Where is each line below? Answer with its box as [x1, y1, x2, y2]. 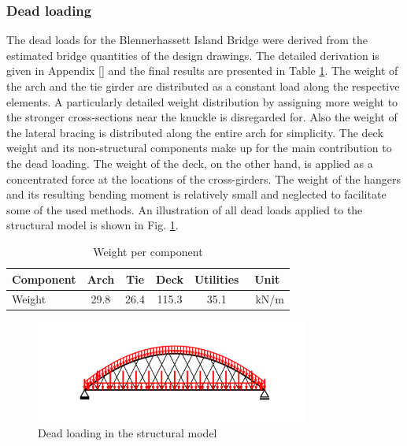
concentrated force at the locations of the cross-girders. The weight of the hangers [6, 170, 401, 187]
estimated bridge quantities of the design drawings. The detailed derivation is [6, 46, 379, 63]
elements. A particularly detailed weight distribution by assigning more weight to [6, 93, 398, 110]
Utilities [194, 270, 239, 287]
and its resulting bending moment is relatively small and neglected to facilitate [6, 186, 387, 203]
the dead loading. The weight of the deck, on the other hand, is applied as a [6, 154, 373, 171]
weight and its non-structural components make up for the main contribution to [6, 139, 392, 156]
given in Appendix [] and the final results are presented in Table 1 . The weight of [6, 62, 398, 79]
